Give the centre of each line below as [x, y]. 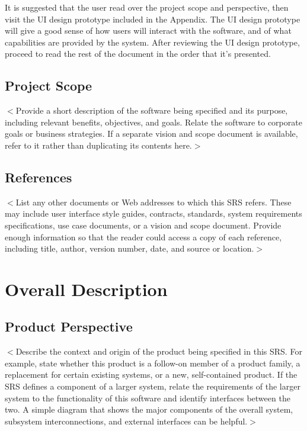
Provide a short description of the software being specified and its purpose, [152, 110]
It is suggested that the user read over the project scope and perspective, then [147, 7]
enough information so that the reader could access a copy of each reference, [143, 237]
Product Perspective [69, 327]
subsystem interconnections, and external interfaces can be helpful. [126, 421]
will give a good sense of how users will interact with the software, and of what [148, 30]
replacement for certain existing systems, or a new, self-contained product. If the [151, 374]
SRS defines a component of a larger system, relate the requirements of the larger [153, 386]
